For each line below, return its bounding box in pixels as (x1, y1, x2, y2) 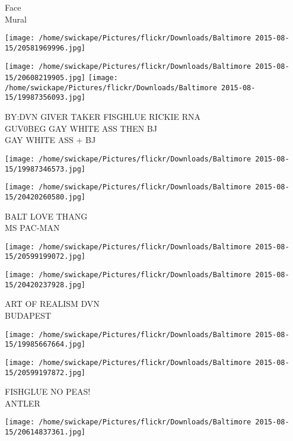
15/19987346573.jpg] (5, 164, 86, 173)
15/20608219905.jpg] (5, 74, 86, 83)
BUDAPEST (5, 309, 52, 321)
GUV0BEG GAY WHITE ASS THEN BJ (5, 122, 157, 134)
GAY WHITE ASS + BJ (5, 134, 96, 146)
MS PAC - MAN (5, 221, 60, 234)
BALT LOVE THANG (5, 210, 88, 222)
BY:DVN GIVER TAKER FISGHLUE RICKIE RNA (5, 110, 200, 123)
